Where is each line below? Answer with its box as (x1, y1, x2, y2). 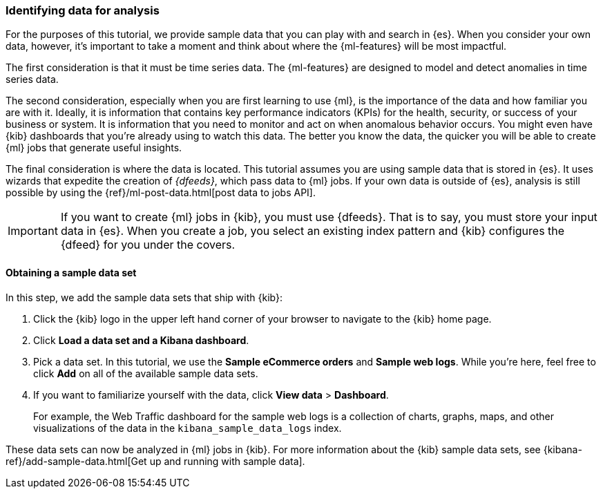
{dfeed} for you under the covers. (60, 238, 236, 252)
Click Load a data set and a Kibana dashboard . (33, 334, 249, 346)
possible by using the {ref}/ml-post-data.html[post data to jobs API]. (6, 187, 316, 199)
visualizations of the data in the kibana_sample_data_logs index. (33, 421, 342, 434)
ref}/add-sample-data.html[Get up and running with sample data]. (6, 455, 305, 467)
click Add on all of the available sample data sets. (33, 367, 258, 379)
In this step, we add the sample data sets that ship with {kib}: (6, 291, 283, 303)
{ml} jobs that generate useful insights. (6, 142, 182, 154)
